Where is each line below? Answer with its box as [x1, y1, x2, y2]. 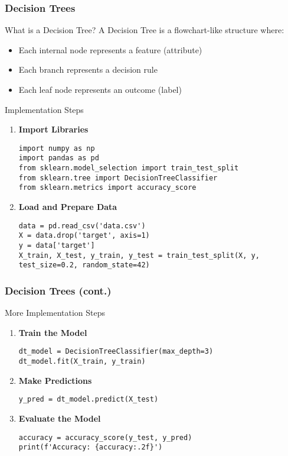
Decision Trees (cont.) [5, 283, 112, 297]
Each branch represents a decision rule [18, 63, 158, 76]
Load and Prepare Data [18, 200, 117, 213]
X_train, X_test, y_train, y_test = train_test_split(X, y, [18, 251, 260, 260]
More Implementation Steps [5, 306, 106, 319]
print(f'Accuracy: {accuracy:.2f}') [18, 443, 163, 452]
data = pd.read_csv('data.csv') [18, 221, 146, 230]
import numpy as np [18, 144, 95, 153]
